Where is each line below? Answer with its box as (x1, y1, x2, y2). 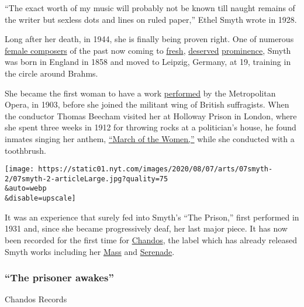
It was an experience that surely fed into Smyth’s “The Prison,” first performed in (5, 211, 299, 223)
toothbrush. (5, 144, 46, 156)
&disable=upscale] (5, 194, 76, 203)
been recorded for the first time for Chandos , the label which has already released (5, 233, 297, 246)
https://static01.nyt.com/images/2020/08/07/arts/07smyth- (38, 165, 273, 174)
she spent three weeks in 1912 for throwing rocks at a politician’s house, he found (5, 121, 296, 133)
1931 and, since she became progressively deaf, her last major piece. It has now (5, 222, 288, 234)
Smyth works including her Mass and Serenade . (5, 245, 175, 257)
